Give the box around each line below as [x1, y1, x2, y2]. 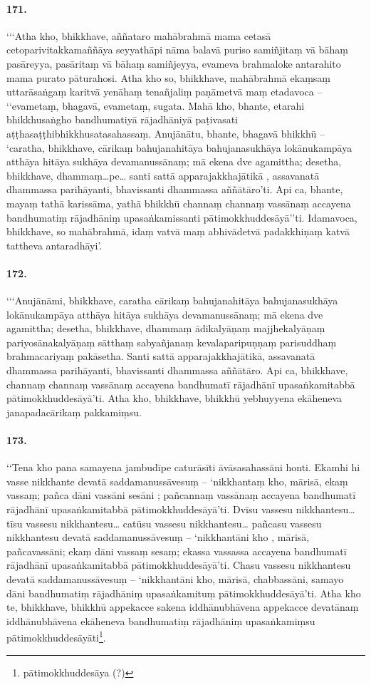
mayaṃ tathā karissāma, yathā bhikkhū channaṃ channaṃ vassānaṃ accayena [6, 195, 351, 210]
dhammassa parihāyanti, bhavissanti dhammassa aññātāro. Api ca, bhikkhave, [6, 363, 348, 378]
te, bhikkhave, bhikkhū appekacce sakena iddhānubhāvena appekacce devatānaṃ [6, 599, 359, 614]
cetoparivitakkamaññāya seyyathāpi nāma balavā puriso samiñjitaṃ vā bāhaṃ [6, 42, 348, 57]
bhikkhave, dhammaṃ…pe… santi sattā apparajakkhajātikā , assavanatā [6, 168, 320, 182]
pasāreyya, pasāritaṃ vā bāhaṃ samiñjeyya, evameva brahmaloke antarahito [6, 56, 341, 71]
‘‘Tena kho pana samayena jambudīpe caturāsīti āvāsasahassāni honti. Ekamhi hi [6, 460, 360, 475]
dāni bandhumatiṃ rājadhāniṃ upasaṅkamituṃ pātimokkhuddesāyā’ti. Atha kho [6, 585, 361, 600]
